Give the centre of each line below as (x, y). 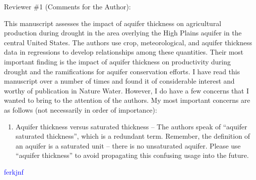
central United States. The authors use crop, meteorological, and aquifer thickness (128, 42)
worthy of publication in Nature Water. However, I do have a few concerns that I (127, 90)
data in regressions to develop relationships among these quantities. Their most (124, 52)
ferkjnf (14, 171)
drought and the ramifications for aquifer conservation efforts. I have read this (122, 71)
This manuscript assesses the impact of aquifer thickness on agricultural (113, 23)
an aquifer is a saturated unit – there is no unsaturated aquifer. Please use (128, 145)
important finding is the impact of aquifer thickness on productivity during (117, 61)
